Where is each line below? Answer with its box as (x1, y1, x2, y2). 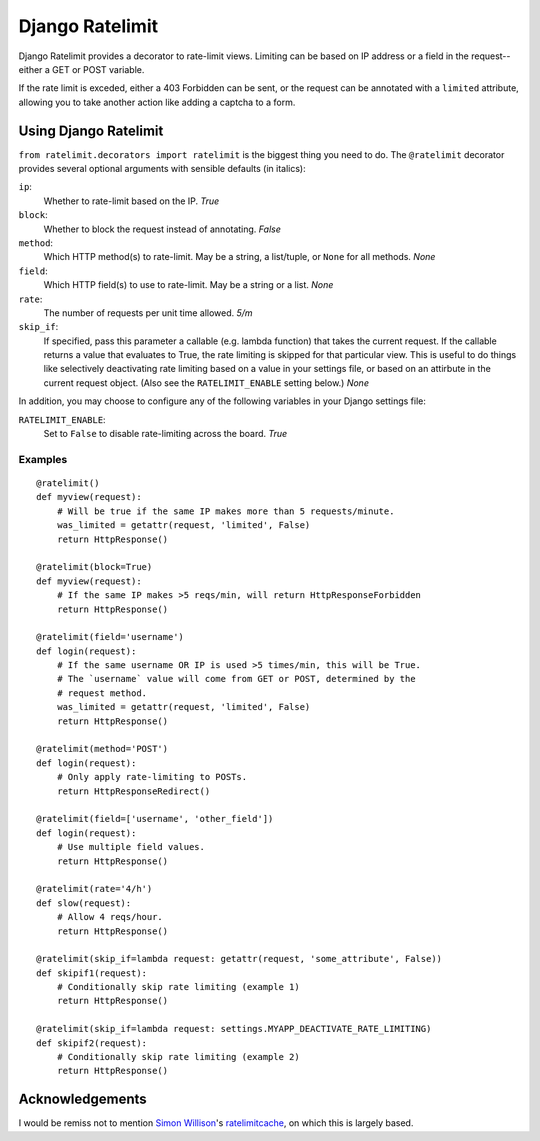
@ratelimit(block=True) (36, 561, 153, 573)
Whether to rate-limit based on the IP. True (43, 195, 220, 207)
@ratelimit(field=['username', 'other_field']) (36, 813, 274, 825)
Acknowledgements (18, 1091, 147, 1108)
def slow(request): (36, 897, 132, 909)
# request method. (56, 687, 148, 699)
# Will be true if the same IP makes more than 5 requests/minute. (56, 505, 395, 517)
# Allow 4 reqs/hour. (56, 911, 164, 923)
